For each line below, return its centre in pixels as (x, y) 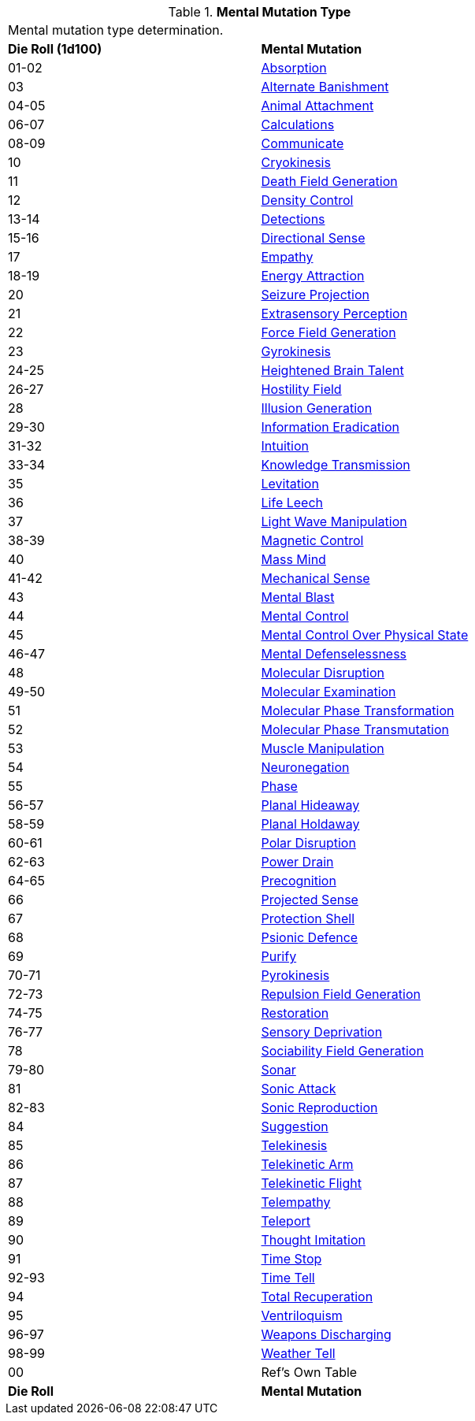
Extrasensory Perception (334, 314)
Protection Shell (308, 918)
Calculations (298, 124)
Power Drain (297, 862)
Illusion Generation (317, 408)
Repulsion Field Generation (341, 994)
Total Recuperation (317, 1297)
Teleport (286, 1221)
